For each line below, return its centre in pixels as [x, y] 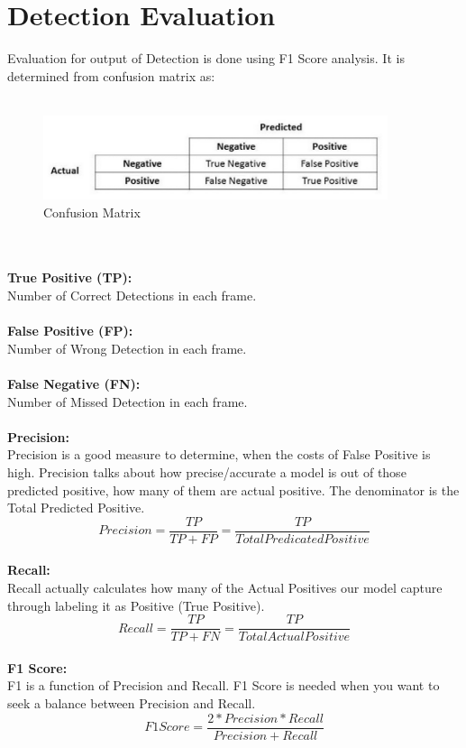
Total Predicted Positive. [76, 508]
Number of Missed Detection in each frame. [128, 401]
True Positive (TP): [70, 277]
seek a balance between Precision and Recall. [132, 703]
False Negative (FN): [74, 383]
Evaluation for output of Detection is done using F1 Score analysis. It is [206, 58]
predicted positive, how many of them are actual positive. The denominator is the [233, 489]
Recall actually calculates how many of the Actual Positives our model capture [225, 587]
